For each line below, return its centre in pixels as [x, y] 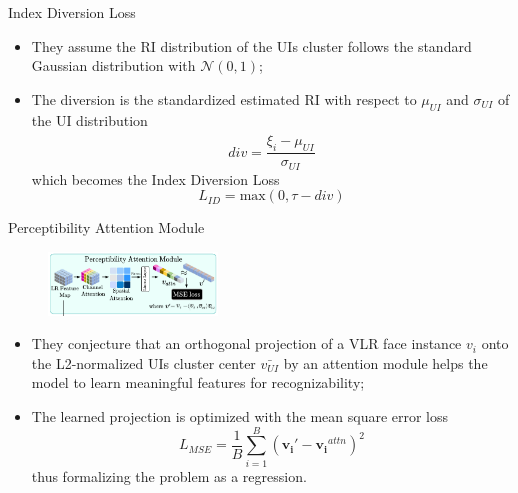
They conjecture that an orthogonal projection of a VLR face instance [246, 343]
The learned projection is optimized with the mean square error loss [240, 416]
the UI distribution [89, 119]
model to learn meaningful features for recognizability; [198, 382]
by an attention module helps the [385, 362]
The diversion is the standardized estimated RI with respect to [224, 98]
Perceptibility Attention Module [106, 227]
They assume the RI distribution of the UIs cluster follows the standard [251, 45]
